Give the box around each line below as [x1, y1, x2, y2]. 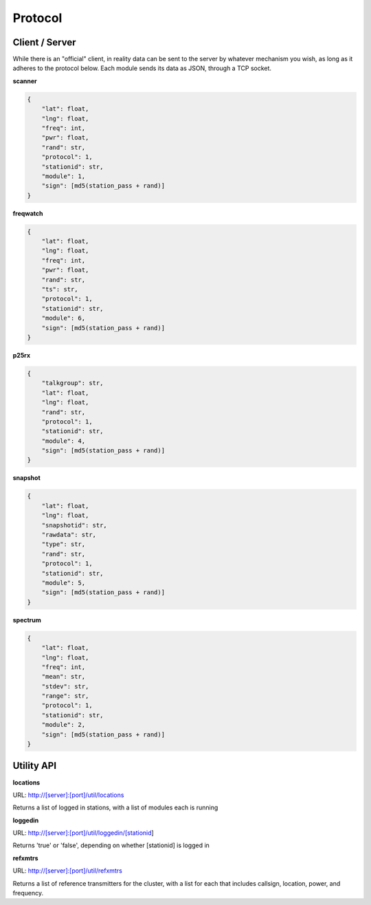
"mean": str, [41, 673, 86, 681]
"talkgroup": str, [41, 379, 104, 387]
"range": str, [41, 692, 89, 700]
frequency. [12, 889, 44, 897]
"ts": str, [41, 285, 78, 294]
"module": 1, [41, 172, 86, 180]
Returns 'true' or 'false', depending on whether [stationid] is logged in [12, 841, 210, 849]
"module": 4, [41, 437, 86, 445]
